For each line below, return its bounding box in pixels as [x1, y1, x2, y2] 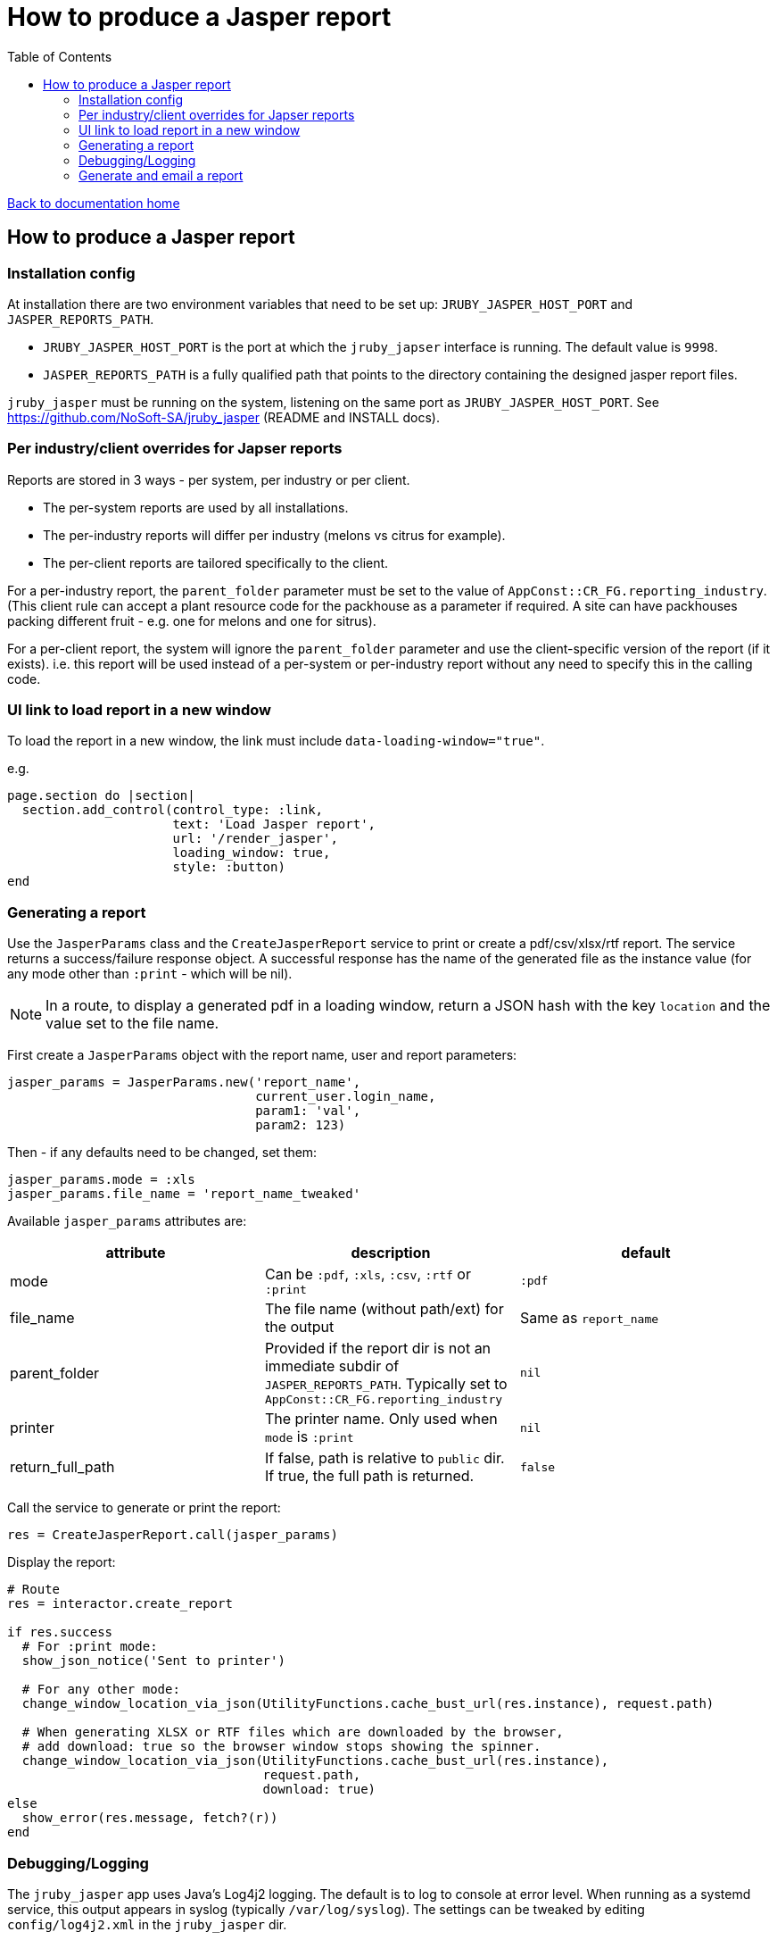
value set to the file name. [45, 1014, 219, 1033]
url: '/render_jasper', [172, 831, 338, 846]
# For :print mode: [21, 1639, 158, 1654]
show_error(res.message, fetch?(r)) [21, 1811, 278, 1826]
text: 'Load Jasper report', [172, 817, 376, 832]
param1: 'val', [255, 1103, 361, 1119]
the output [264, 1318, 335, 1336]
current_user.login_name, [255, 1089, 436, 1104]
